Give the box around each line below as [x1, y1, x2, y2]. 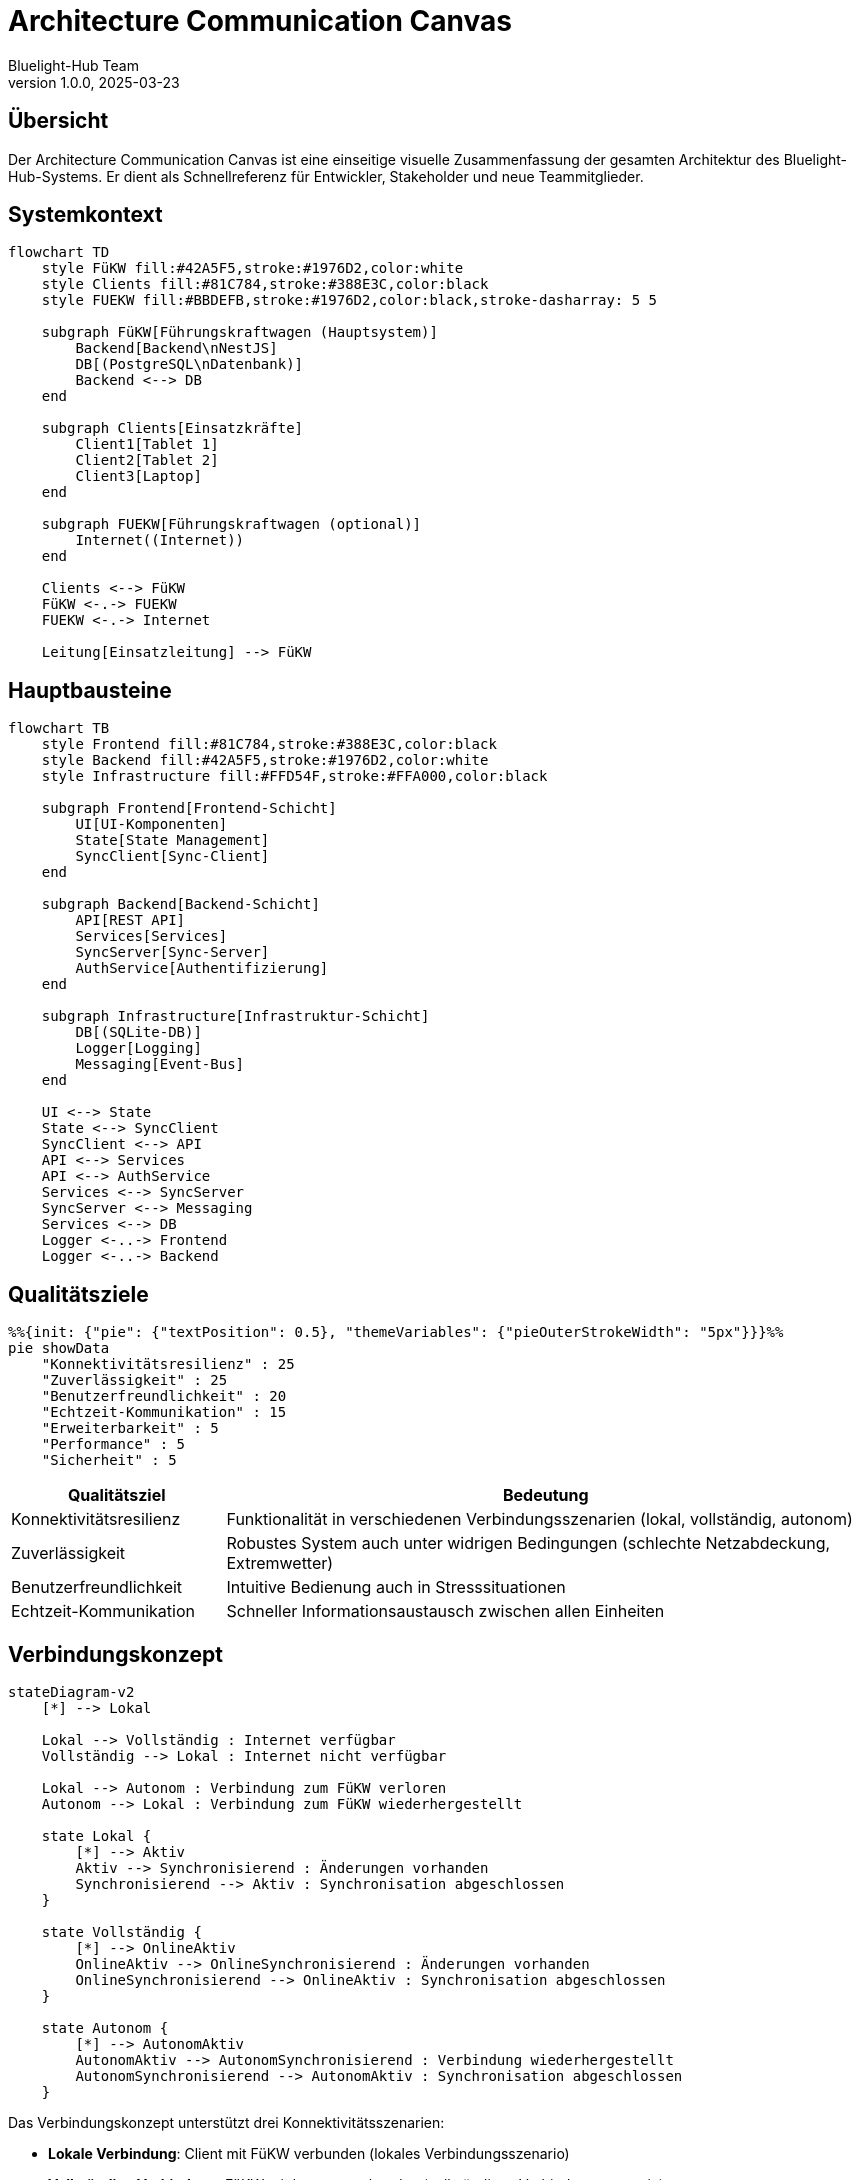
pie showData [8, 1340, 110, 1357]
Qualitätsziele [8, 1281, 149, 1307]
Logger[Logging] [75, 1040, 202, 1057]
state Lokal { [41, 1827, 152, 1844]
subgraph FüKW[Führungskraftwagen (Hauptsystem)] [41, 324, 438, 341]
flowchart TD [8, 244, 110, 261]
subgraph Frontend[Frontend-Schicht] [41, 800, 337, 817]
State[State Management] [75, 832, 270, 849]
